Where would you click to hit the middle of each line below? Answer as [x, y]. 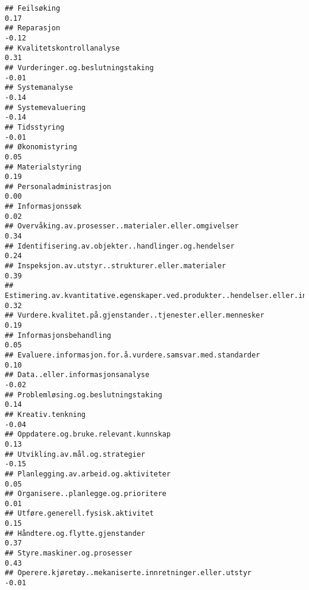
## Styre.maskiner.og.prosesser [69, 553]
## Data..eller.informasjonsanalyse [77, 375]
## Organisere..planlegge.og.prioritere [86, 494]
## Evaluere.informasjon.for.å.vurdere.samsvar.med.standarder [133, 355]
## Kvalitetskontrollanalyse [62, 48]
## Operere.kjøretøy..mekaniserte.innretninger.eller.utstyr [128, 573]
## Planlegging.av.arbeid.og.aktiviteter [88, 474]
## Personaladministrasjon [58, 186]
